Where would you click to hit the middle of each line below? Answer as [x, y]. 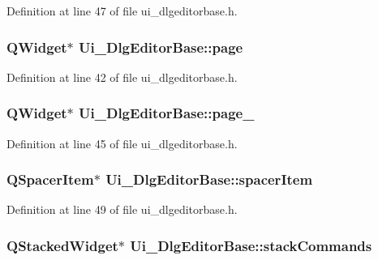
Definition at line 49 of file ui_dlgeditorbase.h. [122, 209]
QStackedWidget [62, 245]
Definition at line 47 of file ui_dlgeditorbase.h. [122, 11]
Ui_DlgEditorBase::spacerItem [209, 179]
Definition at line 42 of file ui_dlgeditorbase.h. [122, 77]
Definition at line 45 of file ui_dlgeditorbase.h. [122, 143]
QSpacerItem [50, 179]
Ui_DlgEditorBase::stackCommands [251, 245]
